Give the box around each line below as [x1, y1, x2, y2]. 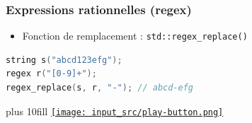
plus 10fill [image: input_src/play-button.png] [6, 103, 224, 118]
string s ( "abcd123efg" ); [6, 54, 122, 65]
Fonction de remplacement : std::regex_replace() [22, 28, 248, 43]
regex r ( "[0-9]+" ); [6, 69, 97, 79]
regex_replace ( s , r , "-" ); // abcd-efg [6, 83, 193, 93]
